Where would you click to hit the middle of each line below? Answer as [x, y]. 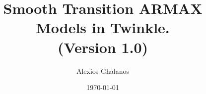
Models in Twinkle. [103, 27]
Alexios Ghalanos [103, 70]
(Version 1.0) [103, 47]
